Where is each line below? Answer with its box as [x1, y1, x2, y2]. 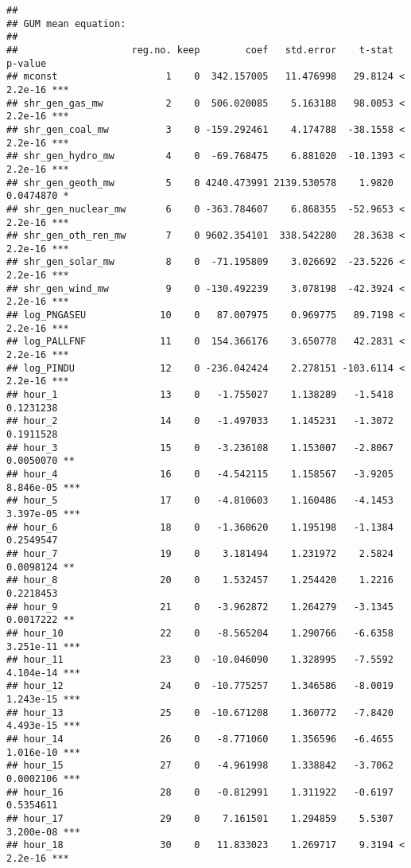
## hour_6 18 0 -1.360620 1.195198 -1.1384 [6, 521, 394, 533]
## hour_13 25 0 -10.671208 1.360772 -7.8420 [6, 706, 394, 718]
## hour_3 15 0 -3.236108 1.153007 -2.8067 [6, 442, 394, 453]
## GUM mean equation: [6, 18, 126, 29]
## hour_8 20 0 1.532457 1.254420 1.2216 [6, 574, 394, 586]
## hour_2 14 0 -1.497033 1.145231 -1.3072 [6, 415, 394, 427]
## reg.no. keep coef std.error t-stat [6, 44, 394, 56]
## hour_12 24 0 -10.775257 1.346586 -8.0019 [6, 680, 394, 692]
